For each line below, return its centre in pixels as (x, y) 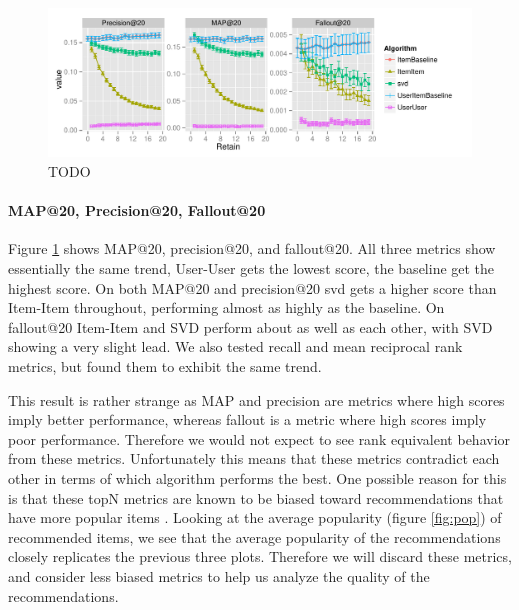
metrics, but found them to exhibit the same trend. (165, 366)
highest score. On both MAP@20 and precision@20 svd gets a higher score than (252, 287)
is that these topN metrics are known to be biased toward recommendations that (256, 497)
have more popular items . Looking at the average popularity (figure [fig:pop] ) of (255, 517)
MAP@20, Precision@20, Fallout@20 (137, 210)
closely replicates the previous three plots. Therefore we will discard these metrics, (260, 556)
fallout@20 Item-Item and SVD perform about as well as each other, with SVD (250, 326)
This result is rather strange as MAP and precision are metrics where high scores (256, 399)
